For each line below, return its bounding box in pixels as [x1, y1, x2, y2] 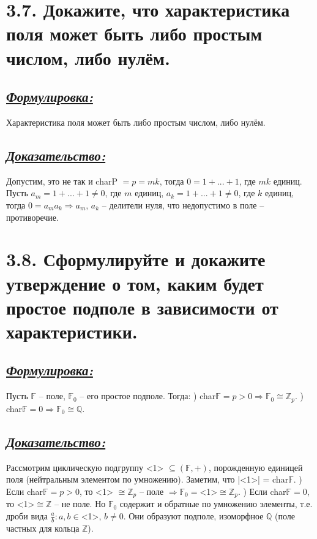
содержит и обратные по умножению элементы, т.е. [119, 497, 313, 510]
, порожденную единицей [208, 461, 303, 473]
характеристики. [6, 318, 138, 343]
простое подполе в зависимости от [6, 294, 278, 319]
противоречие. [6, 210, 59, 223]
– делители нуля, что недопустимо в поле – [102, 198, 264, 211]
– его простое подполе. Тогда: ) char [80, 389, 216, 402]
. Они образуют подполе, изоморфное [123, 509, 264, 522]
